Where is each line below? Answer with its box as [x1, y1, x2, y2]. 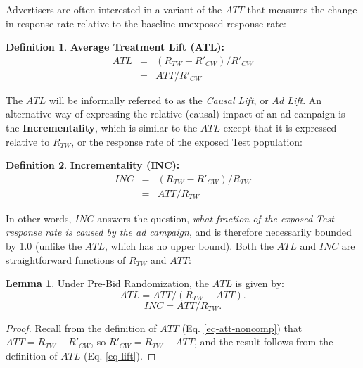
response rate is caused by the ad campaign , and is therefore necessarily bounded [6, 224, 352, 239]
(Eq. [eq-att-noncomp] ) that [181, 320, 302, 335]
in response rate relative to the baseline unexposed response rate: [6, 15, 286, 30]
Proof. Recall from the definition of [6, 320, 157, 335]
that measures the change [247, 2, 357, 16]
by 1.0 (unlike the [6, 239, 82, 253]
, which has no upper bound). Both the [105, 239, 274, 253]
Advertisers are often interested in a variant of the [6, 2, 222, 16]
